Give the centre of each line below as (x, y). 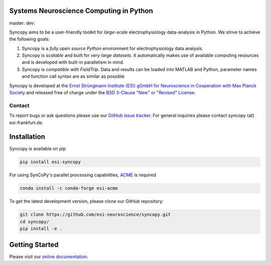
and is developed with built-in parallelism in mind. (73, 62)
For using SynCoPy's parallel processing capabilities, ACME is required (83, 175)
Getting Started (34, 245)
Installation (27, 137)
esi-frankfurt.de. (26, 122)
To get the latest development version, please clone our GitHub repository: (86, 201)
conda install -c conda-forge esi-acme (69, 188)
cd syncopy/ (35, 221)
